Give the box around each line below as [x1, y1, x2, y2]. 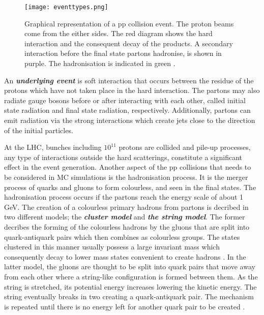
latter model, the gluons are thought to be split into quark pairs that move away [4, 261, 255, 272]
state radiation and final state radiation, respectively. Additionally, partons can [4, 105, 251, 115]
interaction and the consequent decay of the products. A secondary [24, 38, 233, 48]
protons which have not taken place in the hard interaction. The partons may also [4, 85, 260, 96]
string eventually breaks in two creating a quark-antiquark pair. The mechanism [4, 291, 254, 302]
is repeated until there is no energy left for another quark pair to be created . [4, 301, 245, 311]
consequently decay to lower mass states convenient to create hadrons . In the [4, 251, 246, 262]
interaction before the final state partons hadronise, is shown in [24, 48, 222, 58]
